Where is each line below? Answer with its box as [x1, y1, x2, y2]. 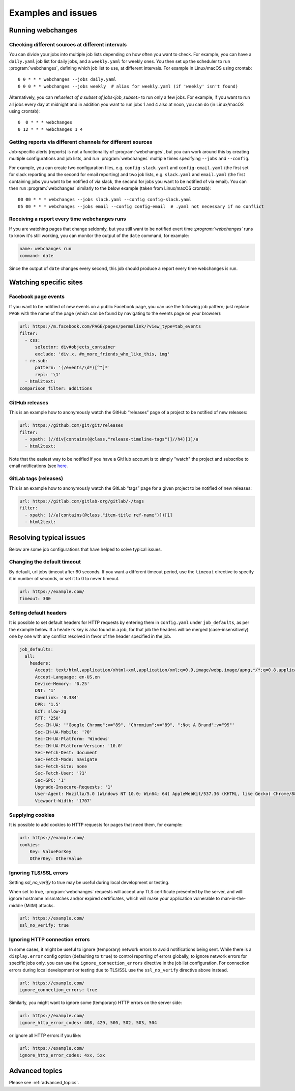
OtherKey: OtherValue [29, 855, 82, 861]
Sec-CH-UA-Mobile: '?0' [35, 729, 92, 735]
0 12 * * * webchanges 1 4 [18, 126, 83, 132]
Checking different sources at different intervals [9, 41, 127, 48]
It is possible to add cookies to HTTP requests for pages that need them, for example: [9, 822, 183, 828]
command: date [19, 253, 54, 258]
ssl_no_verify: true [19, 922, 69, 928]
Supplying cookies [9, 812, 55, 819]
